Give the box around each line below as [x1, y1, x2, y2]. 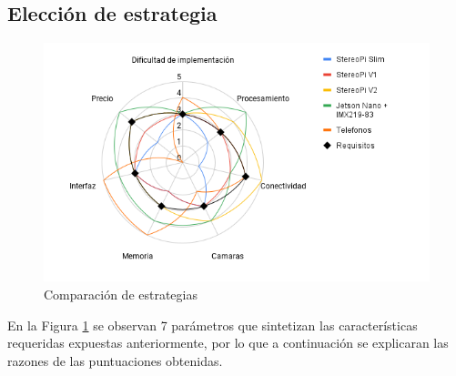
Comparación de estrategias [44, 284, 198, 303]
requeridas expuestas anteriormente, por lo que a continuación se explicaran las [7, 333, 449, 352]
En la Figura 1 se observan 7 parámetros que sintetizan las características [7, 315, 418, 334]
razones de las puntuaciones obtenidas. [7, 351, 223, 370]
